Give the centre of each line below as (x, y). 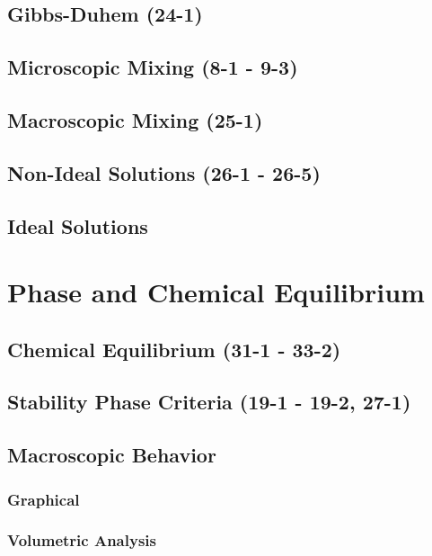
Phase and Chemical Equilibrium (216, 292)
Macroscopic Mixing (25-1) (135, 119)
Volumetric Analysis (82, 540)
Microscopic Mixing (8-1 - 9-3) (153, 67)
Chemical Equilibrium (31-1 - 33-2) (174, 349)
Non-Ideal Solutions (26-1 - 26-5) (164, 172)
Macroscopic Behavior (112, 455)
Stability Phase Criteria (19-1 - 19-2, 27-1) (209, 402)
